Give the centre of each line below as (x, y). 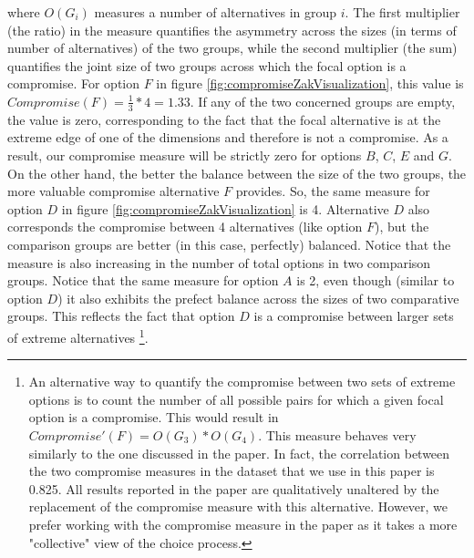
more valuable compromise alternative (113, 191)
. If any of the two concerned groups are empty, (323, 101)
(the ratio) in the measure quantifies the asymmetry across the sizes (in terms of (232, 30)
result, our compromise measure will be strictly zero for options (185, 155)
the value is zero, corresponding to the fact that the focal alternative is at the (224, 119)
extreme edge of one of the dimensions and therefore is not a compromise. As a (228, 137)
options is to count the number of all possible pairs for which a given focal (236, 399)
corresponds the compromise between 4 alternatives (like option (185, 227)
